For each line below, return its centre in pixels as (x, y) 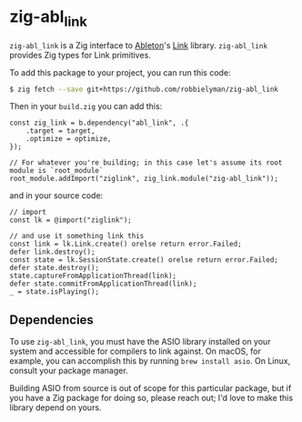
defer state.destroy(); (55, 268)
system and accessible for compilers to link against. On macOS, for (135, 351)
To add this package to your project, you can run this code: (120, 72)
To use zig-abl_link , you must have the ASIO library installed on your (140, 342)
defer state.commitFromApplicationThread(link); (103, 284)
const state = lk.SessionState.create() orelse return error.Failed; (144, 260)
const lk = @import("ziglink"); (70, 220)
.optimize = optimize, (69, 139)
